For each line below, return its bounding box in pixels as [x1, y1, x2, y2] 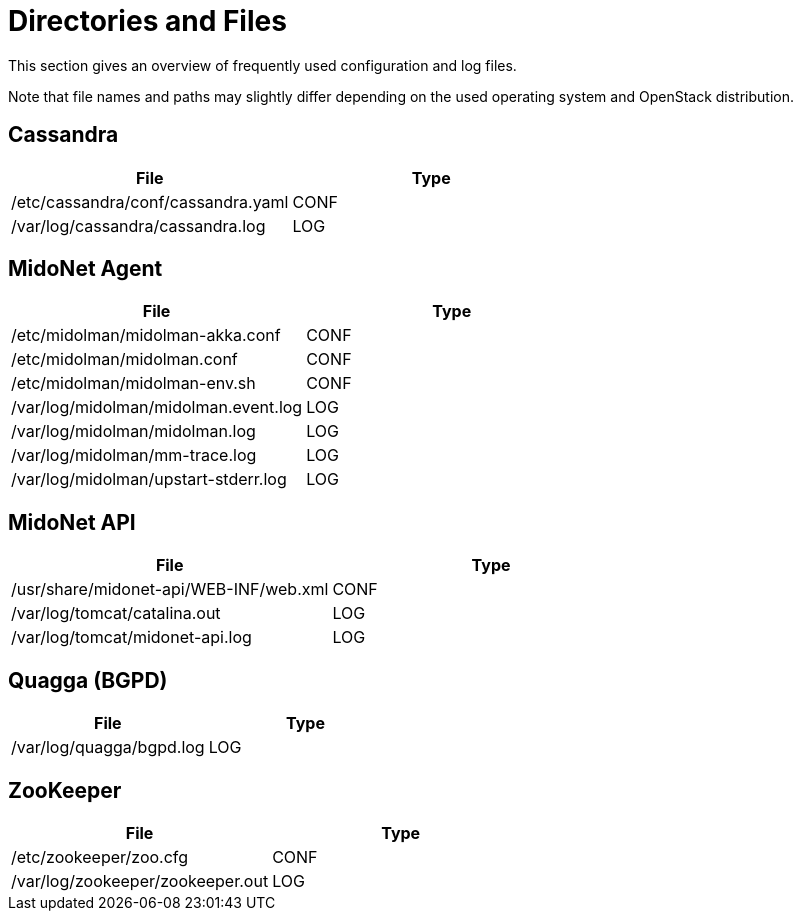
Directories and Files [8, 4, 287, 38]
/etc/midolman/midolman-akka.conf [11, 325, 281, 346]
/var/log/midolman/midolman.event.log [11, 397, 303, 418]
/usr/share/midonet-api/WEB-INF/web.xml [11, 579, 329, 600]
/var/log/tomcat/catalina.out [11, 603, 221, 624]
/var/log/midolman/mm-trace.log [11, 445, 257, 466]
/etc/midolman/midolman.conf [11, 349, 238, 370]
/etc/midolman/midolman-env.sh [11, 373, 256, 394]
